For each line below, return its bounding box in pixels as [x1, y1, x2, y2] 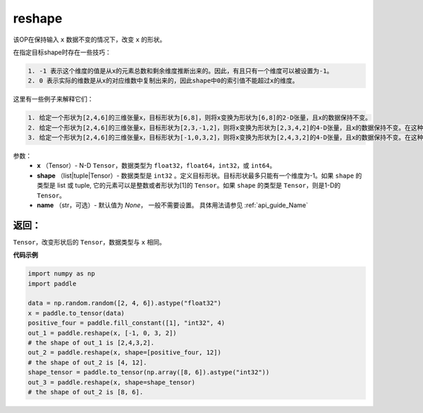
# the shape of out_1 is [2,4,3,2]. [27, 339, 155, 347]
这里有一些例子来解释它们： [13, 95, 94, 104]
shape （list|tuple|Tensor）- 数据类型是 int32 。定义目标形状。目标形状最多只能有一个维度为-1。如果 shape [37, 171, 355, 180]
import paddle [27, 279, 77, 288]
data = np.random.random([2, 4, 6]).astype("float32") [27, 300, 221, 307]
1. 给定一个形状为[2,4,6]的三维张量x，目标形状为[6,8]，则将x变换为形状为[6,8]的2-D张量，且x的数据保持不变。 [27, 113, 372, 122]
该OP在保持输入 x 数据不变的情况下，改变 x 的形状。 [13, 35, 166, 44]
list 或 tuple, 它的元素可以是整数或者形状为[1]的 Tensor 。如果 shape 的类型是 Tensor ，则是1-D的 [56, 181, 341, 190]
